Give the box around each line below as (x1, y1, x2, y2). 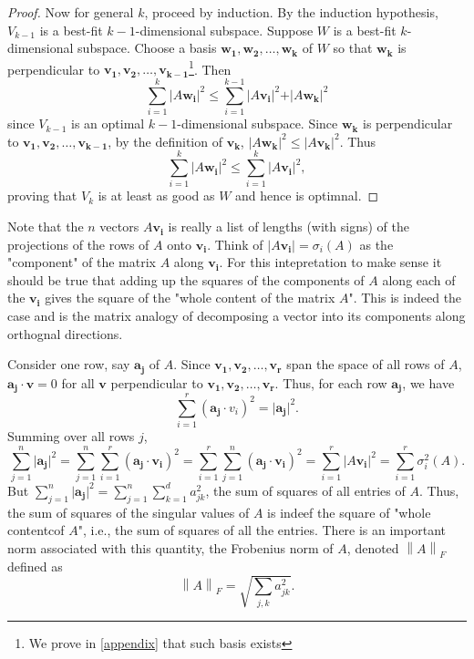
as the (359, 234, 394, 253)
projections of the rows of (7, 234, 149, 253)
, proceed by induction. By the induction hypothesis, (144, 3, 438, 21)
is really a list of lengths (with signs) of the (168, 217, 409, 236)
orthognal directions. (7, 324, 123, 343)
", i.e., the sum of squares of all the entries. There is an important (77, 520, 446, 540)
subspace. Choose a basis (77, 38, 217, 57)
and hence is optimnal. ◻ (235, 186, 379, 205)
